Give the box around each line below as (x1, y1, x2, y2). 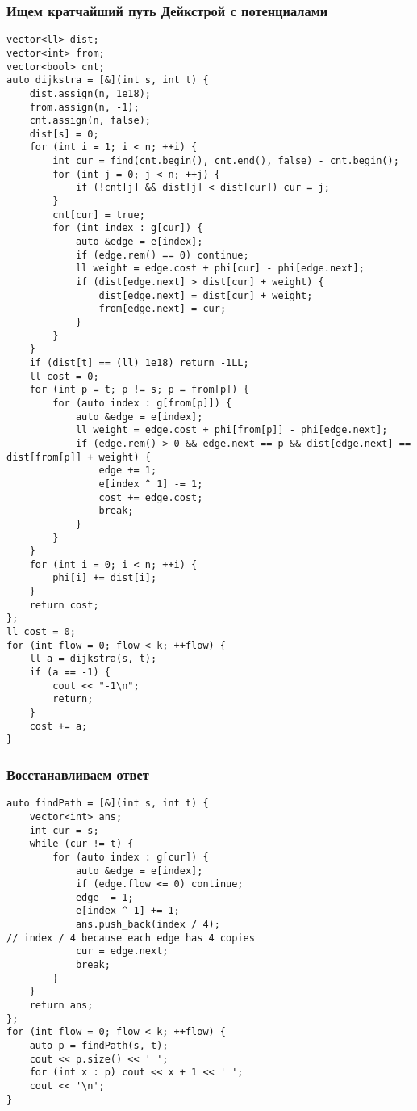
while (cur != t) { (29, 838, 134, 850)
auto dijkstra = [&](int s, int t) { (6, 74, 209, 86)
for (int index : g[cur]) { (52, 222, 203, 234)
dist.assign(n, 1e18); (29, 87, 151, 99)
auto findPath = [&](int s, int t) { (6, 797, 209, 810)
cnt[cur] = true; (52, 208, 145, 221)
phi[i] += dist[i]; (52, 572, 157, 584)
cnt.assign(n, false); (29, 115, 151, 127)
